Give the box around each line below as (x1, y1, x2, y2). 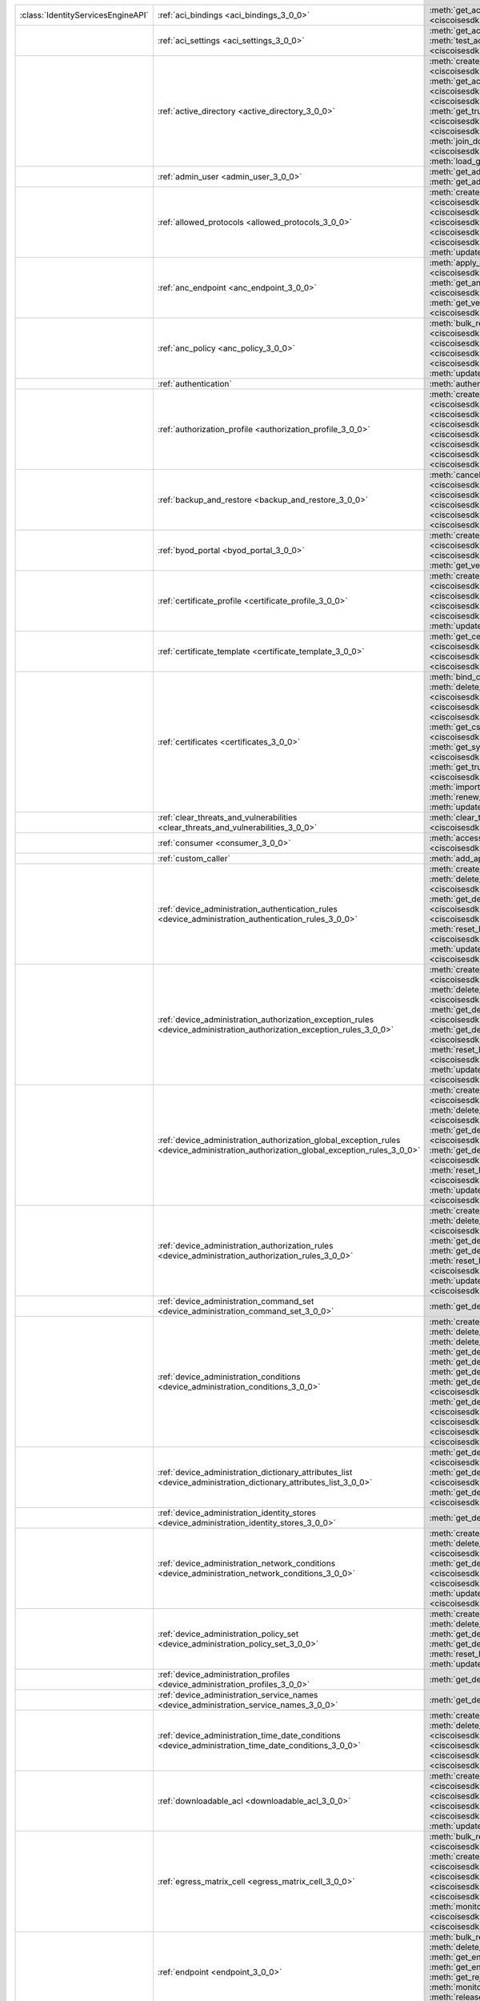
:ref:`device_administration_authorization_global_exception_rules (157, 1135, 401, 1145)
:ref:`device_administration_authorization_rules (157, 1241, 334, 1251)
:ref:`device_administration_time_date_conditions (157, 1730, 342, 1741)
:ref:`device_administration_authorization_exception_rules (157, 1014, 374, 1025)
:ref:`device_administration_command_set (157, 1296, 314, 1306)
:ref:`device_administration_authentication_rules (157, 904, 338, 914)
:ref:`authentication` (157, 379, 232, 389)
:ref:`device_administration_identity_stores (157, 1507, 316, 1518)
